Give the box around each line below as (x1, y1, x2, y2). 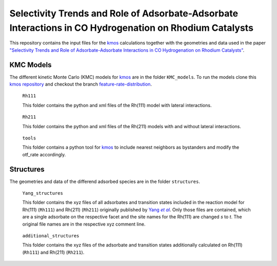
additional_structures (22, 233, 80, 239)
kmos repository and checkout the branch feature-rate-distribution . (9, 81, 152, 87)
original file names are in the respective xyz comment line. (22, 221, 146, 227)
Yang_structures (22, 190, 64, 196)
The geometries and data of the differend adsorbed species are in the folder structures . (9, 178, 200, 185)
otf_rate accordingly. (22, 151, 66, 157)
